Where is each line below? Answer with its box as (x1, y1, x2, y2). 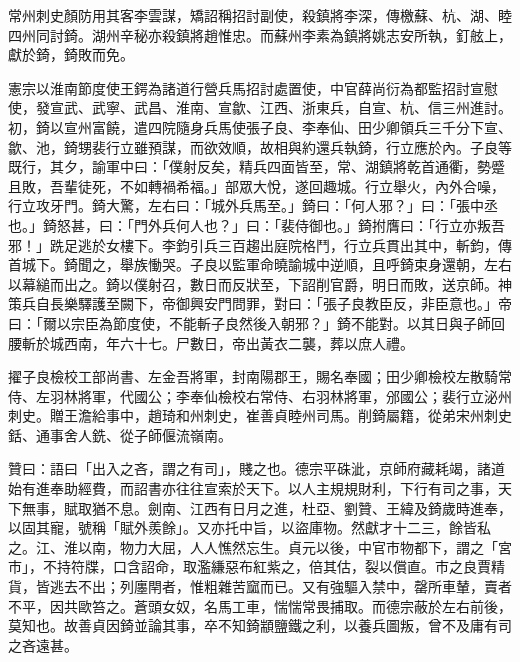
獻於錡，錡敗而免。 (8, 44, 134, 65)
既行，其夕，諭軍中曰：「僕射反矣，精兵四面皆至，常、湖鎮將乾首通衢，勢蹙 (8, 156, 505, 177)
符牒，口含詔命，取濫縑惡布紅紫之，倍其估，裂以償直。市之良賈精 (70, 556, 505, 577)
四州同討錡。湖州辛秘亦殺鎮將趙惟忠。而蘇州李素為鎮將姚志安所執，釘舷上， (8, 24, 512, 45)
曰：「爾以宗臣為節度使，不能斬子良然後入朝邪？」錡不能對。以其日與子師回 (8, 312, 505, 333)
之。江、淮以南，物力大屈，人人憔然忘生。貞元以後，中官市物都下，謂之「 (8, 536, 498, 557)
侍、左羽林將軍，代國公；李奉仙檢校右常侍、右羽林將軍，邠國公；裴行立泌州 (8, 385, 512, 406)
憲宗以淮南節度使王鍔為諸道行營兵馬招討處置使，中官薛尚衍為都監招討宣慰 (8, 77, 498, 98)
